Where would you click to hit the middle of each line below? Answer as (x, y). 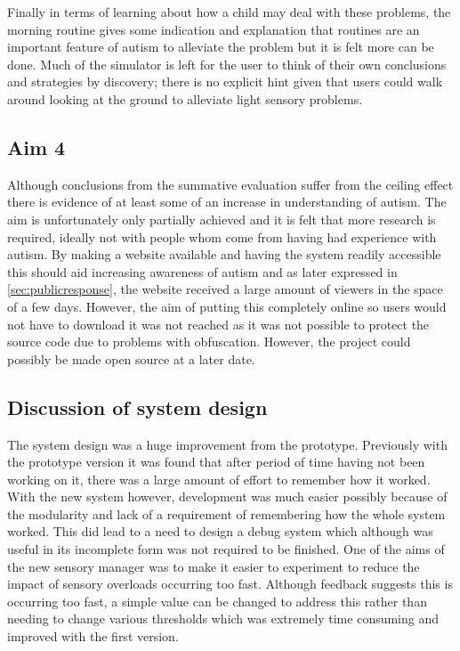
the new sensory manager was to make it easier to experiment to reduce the (214, 566)
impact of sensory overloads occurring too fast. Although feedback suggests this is (230, 584)
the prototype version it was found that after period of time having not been (216, 462)
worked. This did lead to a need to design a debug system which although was (220, 531)
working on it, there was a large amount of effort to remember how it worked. (219, 479)
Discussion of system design (137, 407)
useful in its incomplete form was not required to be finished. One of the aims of (226, 549)
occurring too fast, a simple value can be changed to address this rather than (217, 601)
